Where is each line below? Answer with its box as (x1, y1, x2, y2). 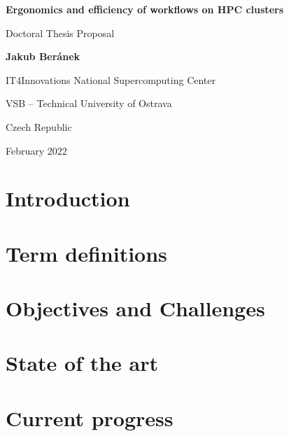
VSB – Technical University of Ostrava (6, 96, 172, 111)
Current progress (6, 403, 174, 432)
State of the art (6, 349, 159, 377)
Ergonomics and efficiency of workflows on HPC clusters (6, 2, 283, 16)
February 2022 (6, 143, 67, 157)
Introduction (6, 184, 130, 213)
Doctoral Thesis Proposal (6, 25, 115, 40)
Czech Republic (6, 119, 72, 134)
